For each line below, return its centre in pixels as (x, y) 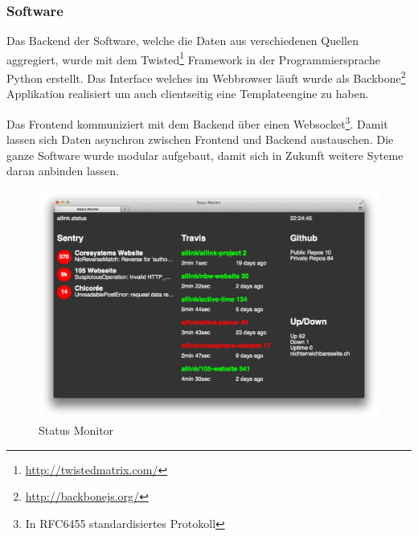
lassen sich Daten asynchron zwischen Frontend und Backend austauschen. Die (200, 139)
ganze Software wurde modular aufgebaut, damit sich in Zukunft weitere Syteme (205, 155)
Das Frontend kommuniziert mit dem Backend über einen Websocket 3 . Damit (197, 122)
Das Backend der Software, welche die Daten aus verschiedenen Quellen (182, 41)
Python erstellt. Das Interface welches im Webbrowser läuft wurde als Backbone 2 (206, 77)
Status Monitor (76, 430)
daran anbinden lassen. (63, 171)
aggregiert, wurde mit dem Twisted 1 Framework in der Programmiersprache (193, 58)
